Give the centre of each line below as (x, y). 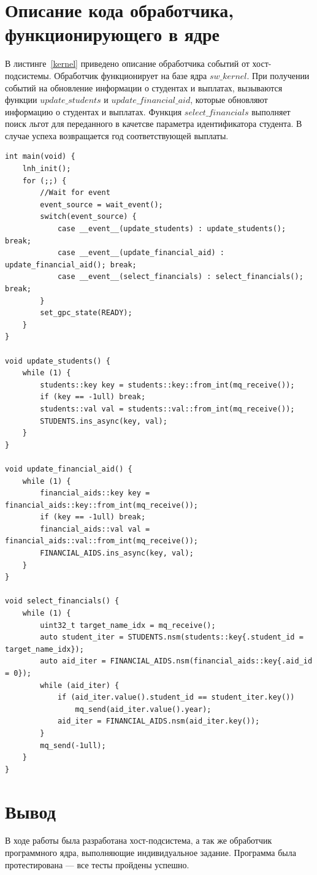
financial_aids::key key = (95, 493)
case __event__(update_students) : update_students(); (172, 229)
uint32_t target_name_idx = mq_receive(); (128, 625)
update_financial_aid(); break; (71, 265)
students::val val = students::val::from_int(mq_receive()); (167, 409)
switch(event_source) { (88, 217)
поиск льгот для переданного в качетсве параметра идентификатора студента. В (154, 124)
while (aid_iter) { (80, 685)
